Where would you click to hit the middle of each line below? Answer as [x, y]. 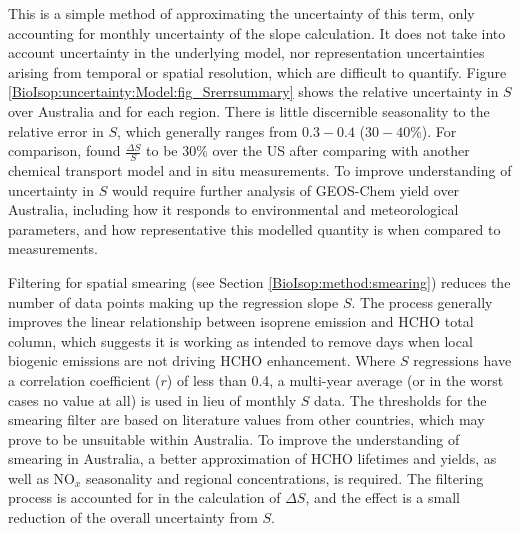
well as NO [41, 477]
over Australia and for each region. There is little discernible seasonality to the [249, 110]
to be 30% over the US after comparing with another [308, 150]
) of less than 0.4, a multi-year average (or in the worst [335, 379]
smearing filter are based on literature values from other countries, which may [246, 419]
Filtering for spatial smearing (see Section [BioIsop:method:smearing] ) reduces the [259, 281]
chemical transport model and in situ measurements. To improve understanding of [260, 169]
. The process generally [422, 301]
